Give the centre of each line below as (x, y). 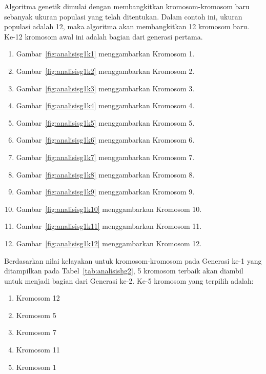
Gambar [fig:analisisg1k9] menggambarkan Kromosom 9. (105, 192)
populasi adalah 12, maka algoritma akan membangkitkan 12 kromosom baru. (127, 26)
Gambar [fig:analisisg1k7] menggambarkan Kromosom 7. (105, 157)
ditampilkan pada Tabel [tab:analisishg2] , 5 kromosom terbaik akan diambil (124, 271)
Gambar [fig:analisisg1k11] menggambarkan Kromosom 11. (109, 226)
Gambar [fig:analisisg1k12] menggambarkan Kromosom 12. (109, 243)
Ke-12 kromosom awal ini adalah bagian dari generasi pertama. (104, 36)
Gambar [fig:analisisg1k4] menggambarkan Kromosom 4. (105, 105)
